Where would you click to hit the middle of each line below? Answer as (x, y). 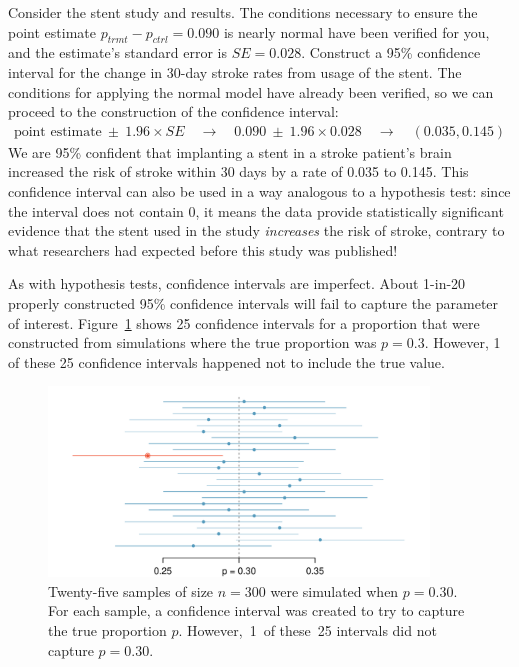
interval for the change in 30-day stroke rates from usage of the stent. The (235, 71)
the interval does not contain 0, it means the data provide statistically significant (256, 210)
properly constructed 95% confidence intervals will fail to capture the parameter (253, 302)
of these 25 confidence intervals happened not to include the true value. (226, 361)
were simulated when (334, 590)
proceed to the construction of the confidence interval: (173, 111)
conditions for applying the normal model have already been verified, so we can (251, 91)
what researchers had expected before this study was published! (203, 249)
